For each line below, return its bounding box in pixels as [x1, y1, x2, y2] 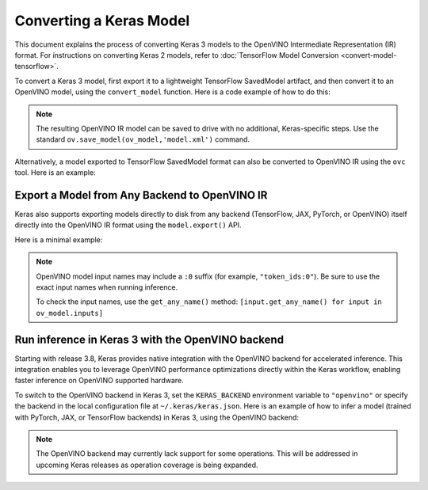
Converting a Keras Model [14, 12, 190, 29]
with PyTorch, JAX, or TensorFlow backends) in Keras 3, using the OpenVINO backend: [14, 412, 300, 422]
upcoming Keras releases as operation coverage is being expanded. [36, 460, 258, 469]
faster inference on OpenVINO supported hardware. [14, 376, 184, 386]
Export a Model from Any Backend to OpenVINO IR [14, 188, 268, 202]
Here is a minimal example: [14, 234, 103, 245]
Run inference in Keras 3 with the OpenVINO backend [14, 332, 285, 346]
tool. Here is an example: [14, 168, 96, 177]
